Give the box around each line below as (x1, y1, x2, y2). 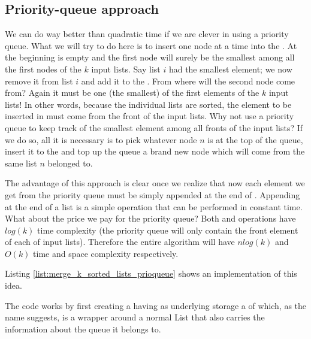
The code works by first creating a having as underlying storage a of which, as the (5, 299, 307, 311)
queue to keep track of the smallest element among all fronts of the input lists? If (5, 121, 303, 134)
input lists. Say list (91, 62, 161, 75)
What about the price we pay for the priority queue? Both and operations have (5, 212, 296, 225)
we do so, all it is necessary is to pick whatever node (5, 133, 197, 146)
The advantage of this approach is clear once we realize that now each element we (5, 177, 305, 189)
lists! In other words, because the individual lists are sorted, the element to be (5, 98, 292, 110)
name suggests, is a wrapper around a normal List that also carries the (5, 311, 265, 323)
